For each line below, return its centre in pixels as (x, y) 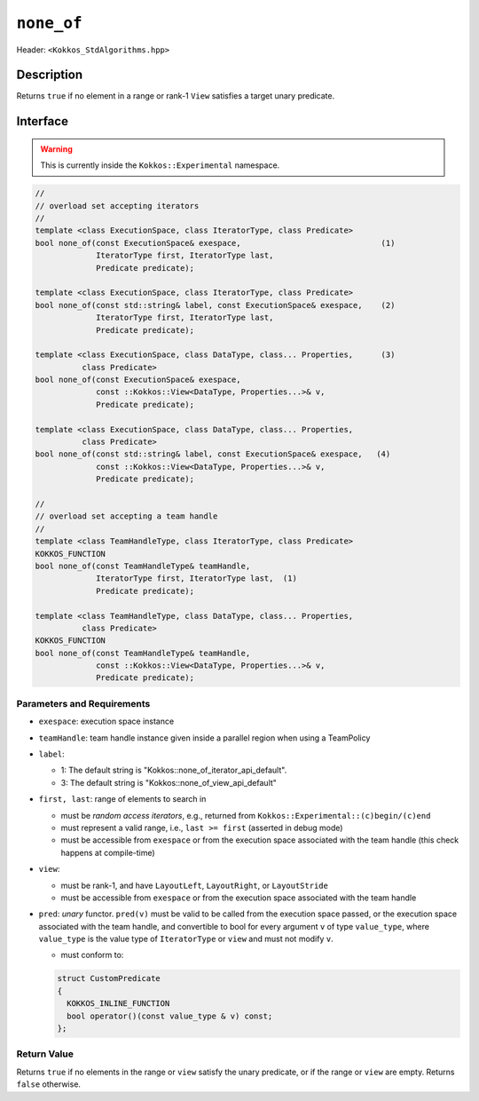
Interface (42, 121)
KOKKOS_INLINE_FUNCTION (118, 1004)
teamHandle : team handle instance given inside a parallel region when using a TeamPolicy (204, 738)
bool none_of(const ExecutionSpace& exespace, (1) (215, 243)
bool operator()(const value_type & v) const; (170, 1016)
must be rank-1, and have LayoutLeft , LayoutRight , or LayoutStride (194, 885)
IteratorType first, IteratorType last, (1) (196, 578)
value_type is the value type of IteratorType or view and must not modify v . (186, 939)
